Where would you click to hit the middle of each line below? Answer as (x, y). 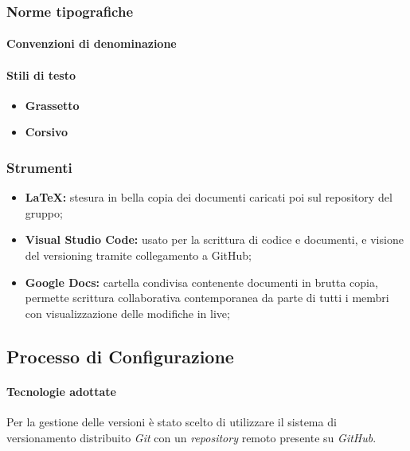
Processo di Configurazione (120, 356)
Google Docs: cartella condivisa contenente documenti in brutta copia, (201, 282)
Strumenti (39, 167)
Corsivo (47, 132)
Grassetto (52, 105)
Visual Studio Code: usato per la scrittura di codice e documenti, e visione (214, 239)
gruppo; (44, 212)
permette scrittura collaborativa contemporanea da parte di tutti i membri (207, 298)
